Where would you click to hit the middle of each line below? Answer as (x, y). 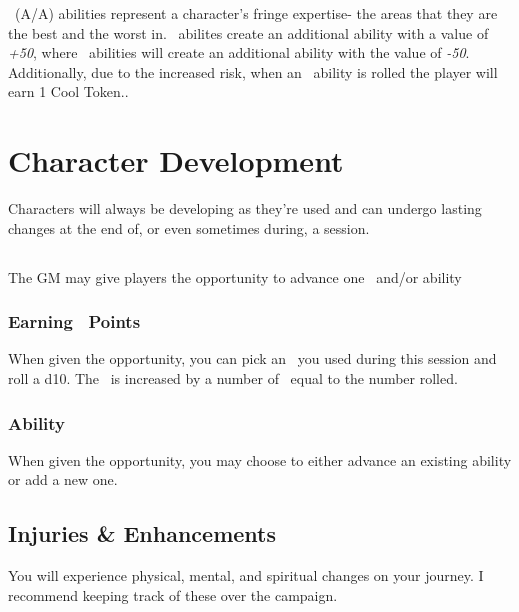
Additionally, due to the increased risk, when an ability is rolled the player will (253, 71)
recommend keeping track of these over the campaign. (173, 594)
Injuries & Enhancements (142, 533)
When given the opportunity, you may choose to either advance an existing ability (260, 459)
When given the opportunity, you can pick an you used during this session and (252, 358)
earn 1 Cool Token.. (68, 91)
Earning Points (74, 321)
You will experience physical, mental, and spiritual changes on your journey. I (246, 575)
